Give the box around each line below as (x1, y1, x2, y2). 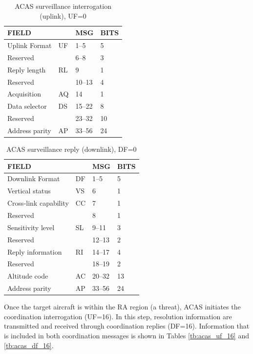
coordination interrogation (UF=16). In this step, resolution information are (4, 311, 232, 321)
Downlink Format (7, 173, 60, 184)
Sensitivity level (7, 222, 55, 232)
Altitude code (7, 271, 48, 281)
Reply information (7, 246, 62, 257)
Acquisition (7, 89, 41, 99)
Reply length (7, 64, 46, 74)
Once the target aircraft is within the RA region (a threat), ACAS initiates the (4, 302, 241, 312)
